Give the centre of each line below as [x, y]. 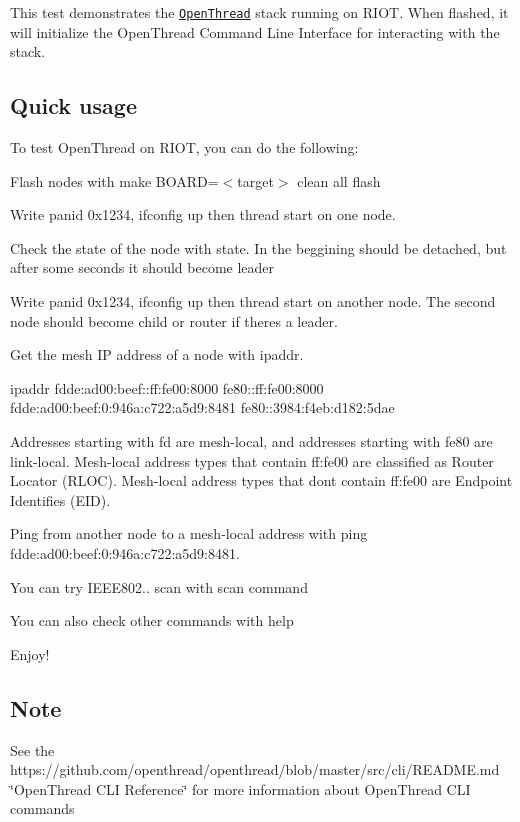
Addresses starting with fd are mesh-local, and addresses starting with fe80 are [251, 440]
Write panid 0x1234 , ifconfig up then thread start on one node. [203, 214]
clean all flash [339, 180]
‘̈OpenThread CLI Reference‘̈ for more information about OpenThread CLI [240, 788]
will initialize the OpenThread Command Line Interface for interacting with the [255, 31]
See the [32, 749]
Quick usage [73, 105]
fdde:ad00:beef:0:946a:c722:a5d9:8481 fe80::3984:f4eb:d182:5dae [202, 407]
